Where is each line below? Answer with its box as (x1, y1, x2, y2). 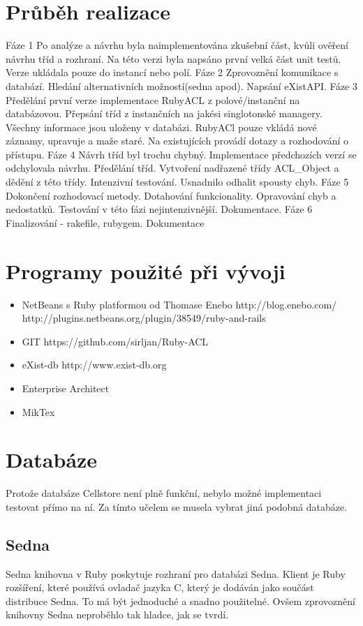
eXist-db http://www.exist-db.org (22, 357, 167, 372)
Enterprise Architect (22, 380, 110, 395)
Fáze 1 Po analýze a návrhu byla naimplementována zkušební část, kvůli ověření (6, 38, 348, 52)
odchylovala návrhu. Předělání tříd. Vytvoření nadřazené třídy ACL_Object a (6, 161, 339, 175)
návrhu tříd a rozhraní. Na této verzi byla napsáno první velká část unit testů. (6, 51, 341, 66)
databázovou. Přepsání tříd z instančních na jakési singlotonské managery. (6, 106, 323, 121)
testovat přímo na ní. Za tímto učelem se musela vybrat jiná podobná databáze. (6, 499, 348, 514)
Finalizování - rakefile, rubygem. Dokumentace (6, 215, 205, 230)
